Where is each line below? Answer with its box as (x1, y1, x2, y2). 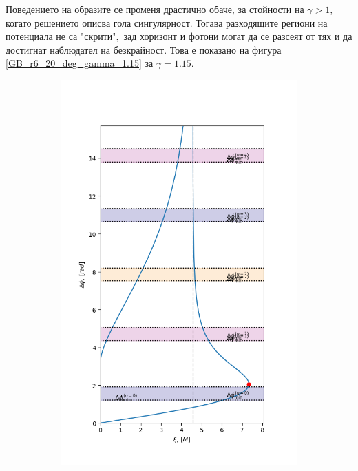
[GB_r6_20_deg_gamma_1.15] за (6, 56, 154, 70)
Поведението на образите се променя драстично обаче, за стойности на (6, 2, 304, 16)
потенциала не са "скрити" (6, 29, 116, 43)
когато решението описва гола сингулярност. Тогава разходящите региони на (6, 15, 328, 30)
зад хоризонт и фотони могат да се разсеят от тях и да (123, 29, 352, 43)
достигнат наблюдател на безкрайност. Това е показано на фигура (6, 42, 282, 56)
